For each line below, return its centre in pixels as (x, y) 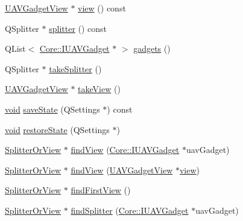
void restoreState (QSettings (57, 129)
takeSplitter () (75, 68)
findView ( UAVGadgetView (122, 170)
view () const (102, 8)
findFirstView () (101, 190)
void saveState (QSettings (52, 109)
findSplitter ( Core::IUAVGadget (130, 210)
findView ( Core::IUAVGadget (125, 150)
